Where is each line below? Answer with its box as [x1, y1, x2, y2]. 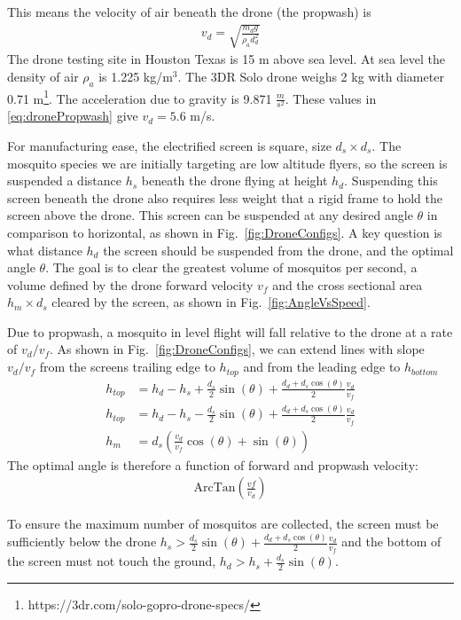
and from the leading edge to [243, 357, 401, 376]
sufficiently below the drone [7, 532, 157, 551]
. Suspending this [344, 171, 438, 190]
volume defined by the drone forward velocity [7, 275, 254, 294]
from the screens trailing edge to [39, 357, 215, 376]
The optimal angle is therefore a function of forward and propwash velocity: [7, 455, 418, 474]
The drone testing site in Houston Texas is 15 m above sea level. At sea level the [7, 50, 445, 68]
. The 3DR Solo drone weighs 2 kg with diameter [177, 67, 444, 85]
